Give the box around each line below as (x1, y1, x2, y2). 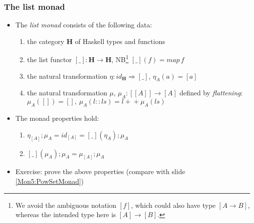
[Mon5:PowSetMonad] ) (15, 176, 84, 186)
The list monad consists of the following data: (15, 20, 152, 30)
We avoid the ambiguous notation (15, 200, 117, 210)
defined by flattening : (179, 88, 243, 98)
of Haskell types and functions (75, 36, 165, 46)
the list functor (27, 54, 72, 65)
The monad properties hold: (15, 113, 99, 123)
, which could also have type (131, 200, 216, 210)
